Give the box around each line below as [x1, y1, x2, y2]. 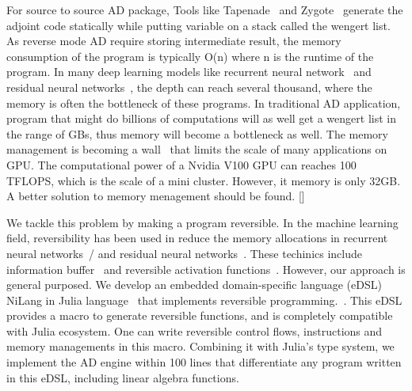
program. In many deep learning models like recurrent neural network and [6, 63, 372, 80]
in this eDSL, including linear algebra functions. [6, 369, 239, 385]
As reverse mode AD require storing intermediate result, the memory [6, 32, 341, 49]
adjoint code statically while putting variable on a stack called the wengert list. [6, 17, 391, 33]
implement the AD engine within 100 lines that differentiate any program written [6, 354, 402, 370]
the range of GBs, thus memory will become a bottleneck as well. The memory [6, 125, 389, 142]
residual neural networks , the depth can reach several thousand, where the [6, 78, 372, 95]
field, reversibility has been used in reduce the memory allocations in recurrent [6, 230, 388, 246]
